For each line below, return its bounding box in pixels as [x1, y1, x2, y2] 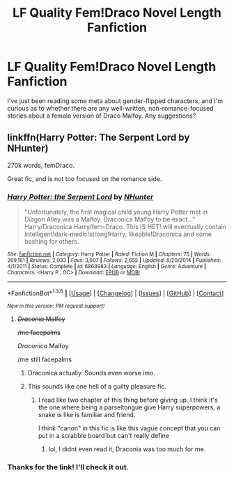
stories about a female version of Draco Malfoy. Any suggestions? [7, 111, 196, 120]
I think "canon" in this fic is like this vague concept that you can [38, 423, 221, 432]
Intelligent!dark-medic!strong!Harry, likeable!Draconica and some [24, 230, 212, 238]
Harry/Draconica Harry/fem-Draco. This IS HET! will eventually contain [24, 223, 227, 231]
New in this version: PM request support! [7, 302, 105, 309]
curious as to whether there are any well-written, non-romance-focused [7, 104, 214, 112]
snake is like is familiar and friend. [38, 410, 136, 419]
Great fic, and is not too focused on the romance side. [7, 174, 162, 182]
